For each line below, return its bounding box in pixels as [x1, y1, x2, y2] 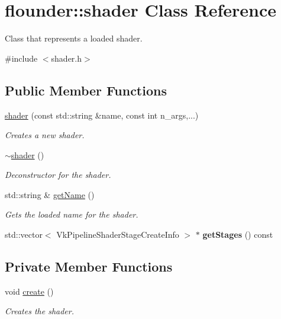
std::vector [5, 228, 43, 241]
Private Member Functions [5, 257, 173, 276]
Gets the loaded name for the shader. [5, 208, 138, 221]
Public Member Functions [5, 81, 167, 99]
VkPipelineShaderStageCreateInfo [56, 228, 179, 241]
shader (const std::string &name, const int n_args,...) [5, 109, 199, 121]
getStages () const [202, 228, 273, 241]
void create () [5, 285, 54, 297]
